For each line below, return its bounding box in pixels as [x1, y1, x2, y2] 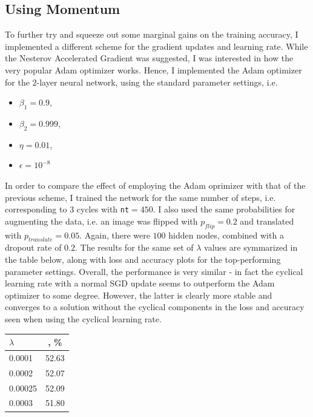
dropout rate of [5, 241, 62, 254]
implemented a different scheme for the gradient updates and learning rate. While [5, 39, 308, 52]
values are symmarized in [204, 241, 298, 254]
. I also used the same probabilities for [153, 203, 295, 215]
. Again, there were [79, 228, 150, 241]
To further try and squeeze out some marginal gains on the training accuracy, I [5, 28, 298, 41]
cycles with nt [76, 203, 130, 215]
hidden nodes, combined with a [168, 228, 284, 241]
